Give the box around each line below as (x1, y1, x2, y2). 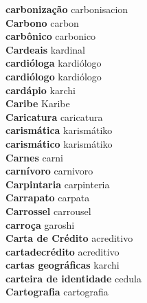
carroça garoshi (5, 217, 75, 232)
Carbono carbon (5, 15, 79, 30)
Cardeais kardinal (5, 42, 85, 56)
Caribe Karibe (5, 96, 70, 111)
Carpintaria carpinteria (5, 177, 110, 191)
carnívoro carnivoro (5, 164, 93, 178)
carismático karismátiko (5, 136, 113, 150)
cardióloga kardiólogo (5, 56, 102, 70)
